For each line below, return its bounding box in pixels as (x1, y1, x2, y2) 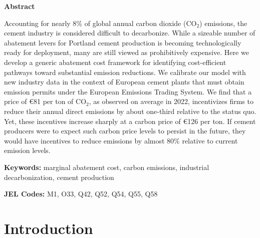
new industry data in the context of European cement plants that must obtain (4, 76, 244, 87)
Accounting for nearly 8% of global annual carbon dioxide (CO (4, 17, 197, 28)
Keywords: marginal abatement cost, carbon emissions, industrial (4, 161, 209, 172)
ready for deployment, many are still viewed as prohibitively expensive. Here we (4, 47, 249, 57)
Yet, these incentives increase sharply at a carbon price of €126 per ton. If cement (4, 115, 256, 126)
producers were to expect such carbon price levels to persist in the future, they (4, 125, 246, 136)
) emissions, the (199, 17, 247, 28)
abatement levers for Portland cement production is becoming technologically (4, 37, 241, 47)
